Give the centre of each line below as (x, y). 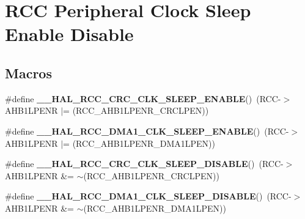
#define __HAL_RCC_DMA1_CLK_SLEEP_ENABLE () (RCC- (147, 131)
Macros (28, 72)
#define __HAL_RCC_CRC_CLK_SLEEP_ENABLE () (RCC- (143, 98)
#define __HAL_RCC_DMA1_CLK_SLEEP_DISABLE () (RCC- (148, 196)
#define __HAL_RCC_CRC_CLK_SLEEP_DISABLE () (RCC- (144, 164)
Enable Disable (69, 34)
